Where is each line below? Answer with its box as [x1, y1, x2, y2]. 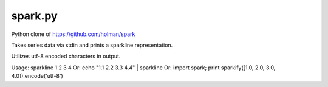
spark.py [11, 9, 58, 23]
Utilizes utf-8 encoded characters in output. [11, 52, 121, 60]
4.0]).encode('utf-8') [11, 72, 63, 80]
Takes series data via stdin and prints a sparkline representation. [11, 41, 173, 49]
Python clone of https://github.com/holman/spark [11, 30, 135, 38]
